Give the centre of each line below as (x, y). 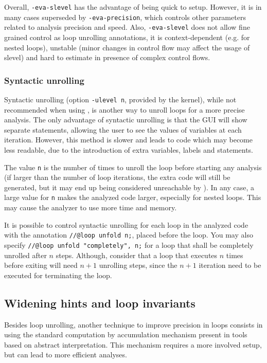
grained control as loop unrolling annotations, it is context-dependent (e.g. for (127, 37)
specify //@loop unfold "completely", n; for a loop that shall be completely (129, 244)
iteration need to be (230, 265)
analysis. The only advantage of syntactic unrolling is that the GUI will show (126, 120)
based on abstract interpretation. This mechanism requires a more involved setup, (133, 344)
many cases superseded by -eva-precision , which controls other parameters (125, 17)
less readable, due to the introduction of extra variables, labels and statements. (129, 150)
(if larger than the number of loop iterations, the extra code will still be (117, 177)
